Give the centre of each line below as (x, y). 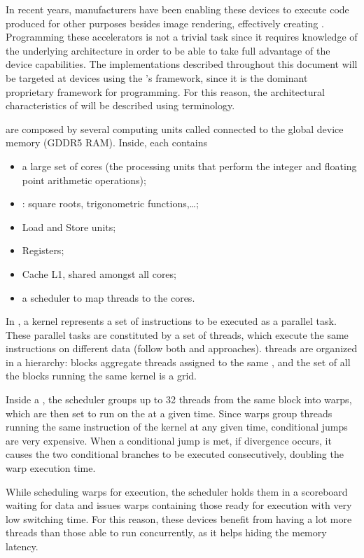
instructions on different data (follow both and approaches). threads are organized (182, 348)
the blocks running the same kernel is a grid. (101, 376)
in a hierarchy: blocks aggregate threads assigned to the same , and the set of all (178, 362)
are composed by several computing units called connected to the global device (175, 128)
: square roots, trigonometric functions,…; (110, 203)
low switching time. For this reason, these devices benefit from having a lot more (179, 518)
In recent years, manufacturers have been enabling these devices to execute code (177, 9)
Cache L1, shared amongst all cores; (99, 273)
